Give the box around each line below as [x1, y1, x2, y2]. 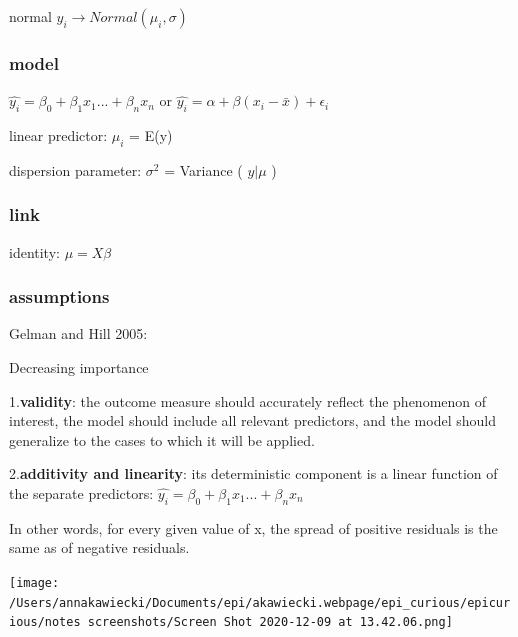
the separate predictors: [9, 483, 154, 503]
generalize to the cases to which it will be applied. [9, 429, 315, 450]
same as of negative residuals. [9, 537, 190, 558]
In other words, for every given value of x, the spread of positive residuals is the [9, 517, 498, 538]
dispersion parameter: [9, 159, 142, 180]
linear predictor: [9, 125, 108, 146]
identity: [9, 241, 60, 262]
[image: [9, 575, 60, 590]
